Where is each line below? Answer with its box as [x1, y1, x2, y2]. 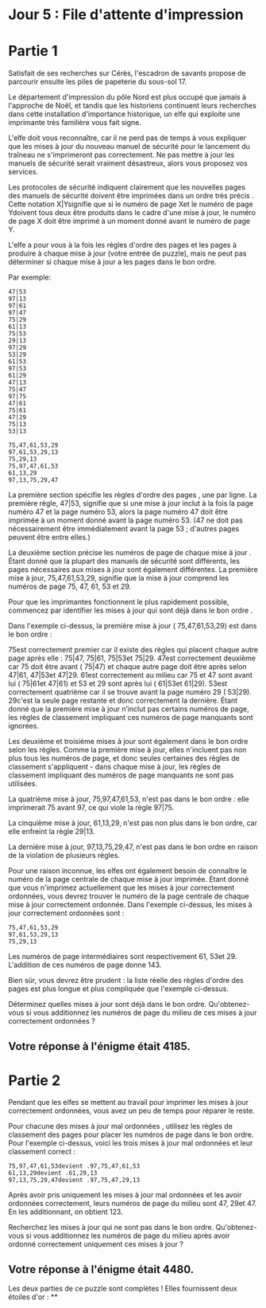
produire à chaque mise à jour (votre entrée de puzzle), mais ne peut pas [8, 249, 247, 258]
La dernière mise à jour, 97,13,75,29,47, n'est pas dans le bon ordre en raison [8, 842, 258, 852]
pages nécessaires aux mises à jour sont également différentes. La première [8, 565, 258, 574]
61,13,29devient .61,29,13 [8, 1169, 98, 1177]
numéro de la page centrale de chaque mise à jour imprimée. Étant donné [8, 875, 249, 884]
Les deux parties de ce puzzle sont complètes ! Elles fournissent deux [8, 1284, 238, 1294]
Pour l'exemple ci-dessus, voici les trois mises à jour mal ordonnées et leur [8, 1138, 253, 1148]
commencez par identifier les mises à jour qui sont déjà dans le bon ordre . [8, 605, 253, 615]
